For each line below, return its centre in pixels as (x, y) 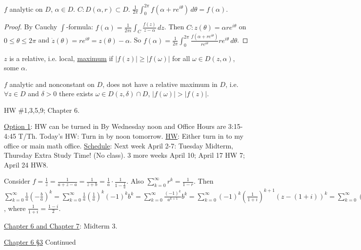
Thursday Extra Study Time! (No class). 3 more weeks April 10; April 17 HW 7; (124, 155)
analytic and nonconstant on (52, 84)
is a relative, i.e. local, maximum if (61, 58)
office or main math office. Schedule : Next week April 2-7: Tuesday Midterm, (119, 145)
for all (181, 58)
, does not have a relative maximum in (160, 84)
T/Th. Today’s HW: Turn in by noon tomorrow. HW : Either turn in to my (131, 136)
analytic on (26, 9)
